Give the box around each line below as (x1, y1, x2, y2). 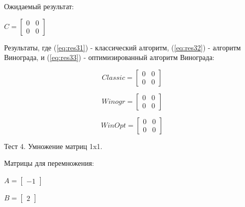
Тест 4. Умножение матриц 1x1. (4, 140, 103, 151)
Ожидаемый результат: (4, 1, 74, 11)
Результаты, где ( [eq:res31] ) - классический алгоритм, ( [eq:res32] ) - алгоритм (4, 42, 241, 52)
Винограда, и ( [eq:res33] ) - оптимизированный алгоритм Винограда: (4, 52, 215, 63)
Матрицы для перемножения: (4, 158, 94, 168)
